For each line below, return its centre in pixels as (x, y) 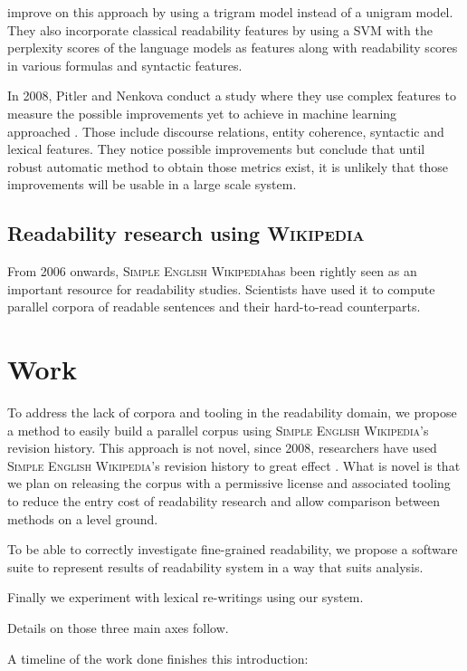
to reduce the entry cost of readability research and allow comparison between (224, 501)
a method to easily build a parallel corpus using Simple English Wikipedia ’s (218, 430)
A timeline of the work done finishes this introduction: (158, 658)
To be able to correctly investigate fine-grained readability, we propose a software (233, 549)
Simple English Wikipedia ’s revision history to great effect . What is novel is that (234, 465)
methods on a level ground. (83, 518)
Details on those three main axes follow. (118, 627)
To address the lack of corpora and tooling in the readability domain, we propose (232, 412)
